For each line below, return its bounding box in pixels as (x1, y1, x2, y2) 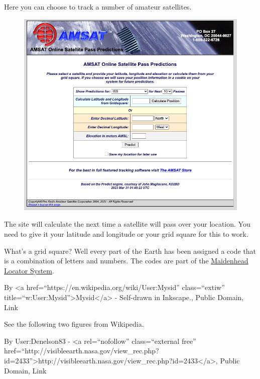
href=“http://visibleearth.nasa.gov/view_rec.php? (4, 345, 159, 356)
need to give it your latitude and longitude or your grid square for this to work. (4, 228, 248, 239)
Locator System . (4, 265, 54, 275)
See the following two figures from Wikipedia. (4, 319, 144, 329)
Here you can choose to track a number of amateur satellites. (4, 2, 192, 12)
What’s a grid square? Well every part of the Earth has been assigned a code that (4, 245, 256, 256)
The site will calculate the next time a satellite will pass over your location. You (4, 219, 250, 229)
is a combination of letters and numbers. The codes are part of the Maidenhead (4, 255, 248, 266)
